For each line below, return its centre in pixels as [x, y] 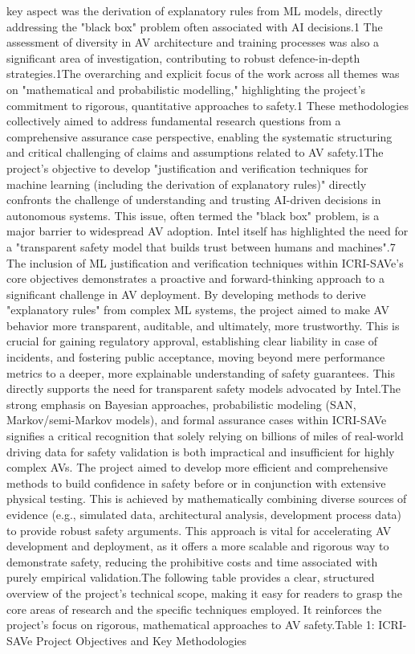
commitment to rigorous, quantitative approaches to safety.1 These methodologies [207, 105]
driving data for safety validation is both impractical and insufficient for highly [201, 451]
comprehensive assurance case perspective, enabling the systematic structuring [199, 136]
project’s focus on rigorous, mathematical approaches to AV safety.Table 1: [191, 625]
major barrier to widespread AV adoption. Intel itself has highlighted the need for [207, 231]
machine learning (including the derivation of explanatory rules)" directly [187, 184]
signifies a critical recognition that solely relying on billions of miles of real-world [205, 436]
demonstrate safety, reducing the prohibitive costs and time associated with [192, 561]
